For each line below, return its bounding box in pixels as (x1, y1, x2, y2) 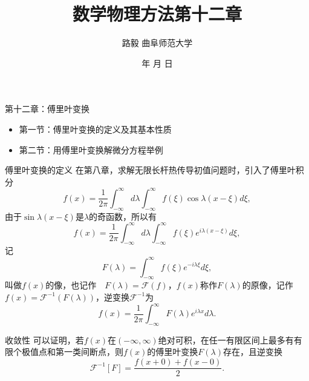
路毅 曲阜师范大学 (122, 36, 193, 49)
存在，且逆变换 (223, 345, 283, 358)
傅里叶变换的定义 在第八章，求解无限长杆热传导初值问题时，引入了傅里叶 (5, 164, 296, 176)
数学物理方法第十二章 (72, 1, 242, 26)
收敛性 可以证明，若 (5, 333, 84, 346)
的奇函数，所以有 (89, 210, 157, 222)
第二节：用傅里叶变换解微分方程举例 (19, 143, 163, 156)
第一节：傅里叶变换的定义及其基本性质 (19, 122, 172, 135)
